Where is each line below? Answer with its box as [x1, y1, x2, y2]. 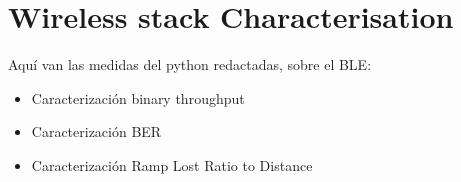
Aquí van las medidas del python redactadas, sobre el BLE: [8, 54, 372, 75]
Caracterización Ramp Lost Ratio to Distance [31, 154, 313, 175]
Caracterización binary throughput [31, 87, 245, 108]
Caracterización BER [31, 121, 162, 142]
